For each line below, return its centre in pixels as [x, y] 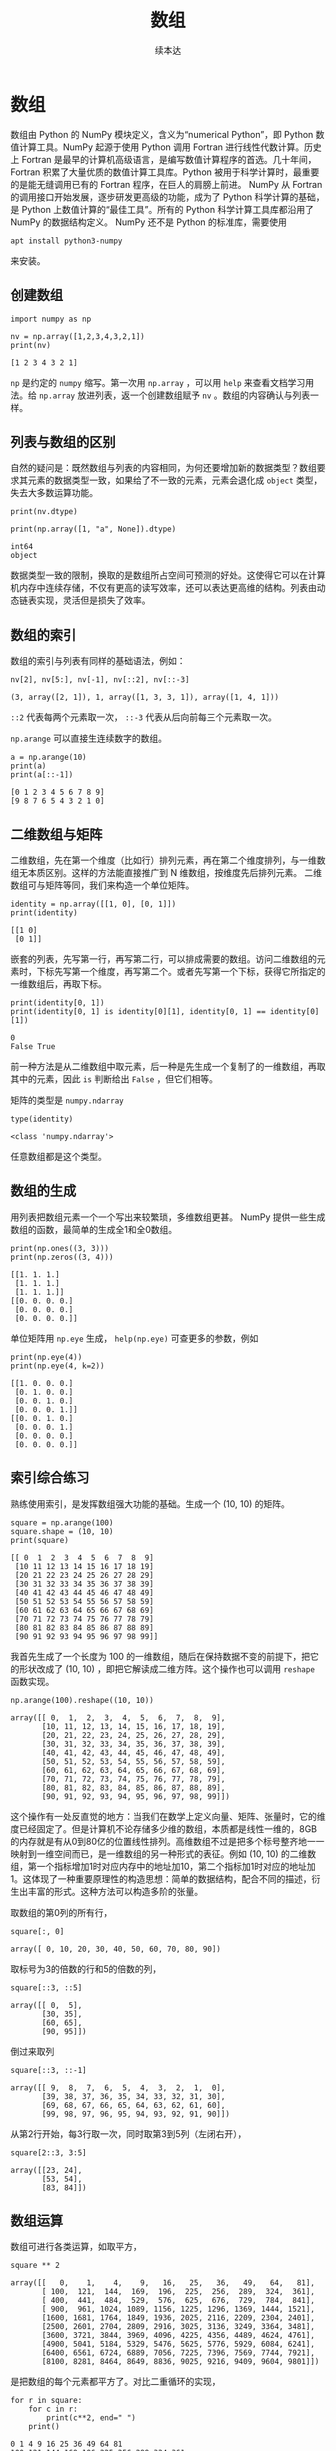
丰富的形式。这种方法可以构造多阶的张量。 [115, 1891]
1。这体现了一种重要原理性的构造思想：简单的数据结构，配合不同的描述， [161, 1878]
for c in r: [53, 2409]
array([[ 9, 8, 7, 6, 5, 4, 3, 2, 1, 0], [118, 2087]
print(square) [40, 1540]
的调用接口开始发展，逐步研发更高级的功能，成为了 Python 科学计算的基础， [167, 197]
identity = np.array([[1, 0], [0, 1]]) [93, 904]
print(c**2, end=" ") [91, 2418]
